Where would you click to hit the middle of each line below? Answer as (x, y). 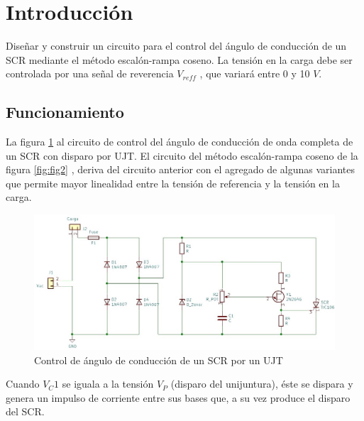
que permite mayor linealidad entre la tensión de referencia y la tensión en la (173, 183)
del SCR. (25, 411)
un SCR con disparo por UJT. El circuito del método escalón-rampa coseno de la (182, 155)
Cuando (23, 384)
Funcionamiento (65, 112)
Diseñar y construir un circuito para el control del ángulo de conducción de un (176, 46)
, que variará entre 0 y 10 (255, 73)
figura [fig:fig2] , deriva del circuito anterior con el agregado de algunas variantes (181, 169)
